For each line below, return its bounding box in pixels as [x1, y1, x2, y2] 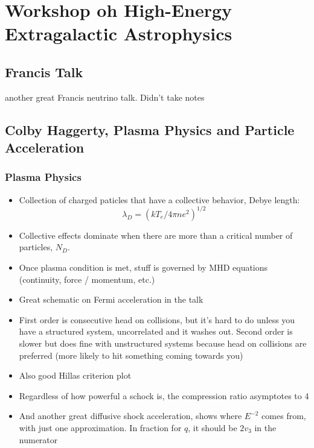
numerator [19, 433, 58, 446]
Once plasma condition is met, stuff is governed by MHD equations [19, 261, 268, 274]
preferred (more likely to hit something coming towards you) [19, 349, 243, 361]
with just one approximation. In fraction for [19, 421, 182, 434]
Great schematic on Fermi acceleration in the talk [19, 293, 203, 306]
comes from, [261, 409, 306, 422]
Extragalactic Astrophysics [5, 21, 232, 46]
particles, [19, 241, 53, 253]
